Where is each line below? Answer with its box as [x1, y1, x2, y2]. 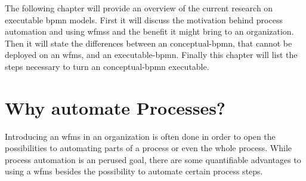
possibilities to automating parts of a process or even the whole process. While [5, 142, 292, 154]
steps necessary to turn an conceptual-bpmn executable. [5, 60, 209, 72]
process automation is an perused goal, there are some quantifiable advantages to [5, 153, 301, 165]
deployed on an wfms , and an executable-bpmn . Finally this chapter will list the [5, 48, 298, 61]
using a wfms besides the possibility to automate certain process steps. [5, 165, 263, 177]
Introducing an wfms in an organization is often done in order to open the [5, 130, 276, 142]
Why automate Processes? [5, 95, 226, 119]
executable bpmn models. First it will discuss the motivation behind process [5, 13, 283, 26]
